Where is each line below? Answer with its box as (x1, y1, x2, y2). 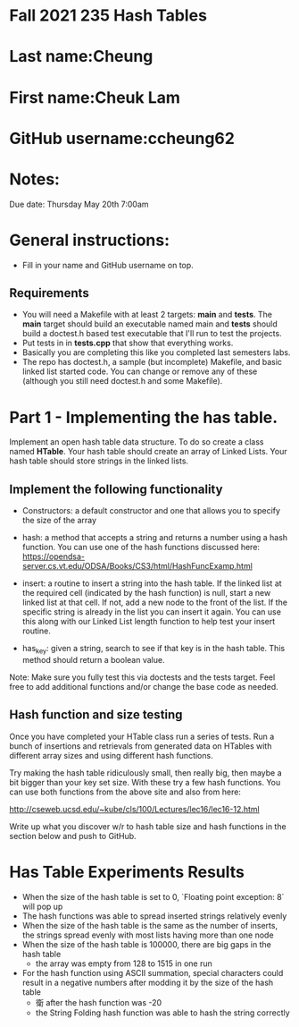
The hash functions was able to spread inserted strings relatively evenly (21, 910, 287, 921)
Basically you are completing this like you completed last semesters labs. (21, 347, 291, 358)
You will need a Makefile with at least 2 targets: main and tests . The (21, 310, 272, 320)
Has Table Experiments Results (9, 861, 245, 882)
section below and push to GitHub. (9, 830, 137, 841)
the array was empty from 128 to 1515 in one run (35, 958, 212, 969)
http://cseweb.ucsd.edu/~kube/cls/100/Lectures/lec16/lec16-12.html (9, 803, 261, 814)
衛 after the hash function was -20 (35, 997, 162, 1007)
